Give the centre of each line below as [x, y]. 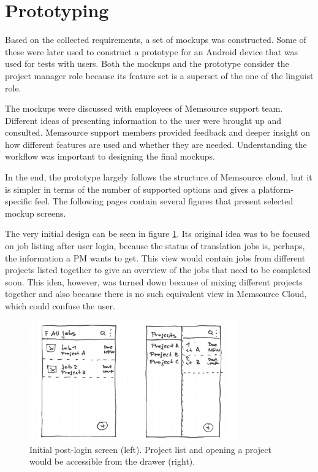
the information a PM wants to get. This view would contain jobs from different [155, 257]
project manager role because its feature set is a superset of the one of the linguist [159, 75]
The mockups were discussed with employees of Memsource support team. [144, 108]
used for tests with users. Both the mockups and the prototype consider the [147, 64]
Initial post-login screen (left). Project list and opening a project [150, 449]
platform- [276, 189]
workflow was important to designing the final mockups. [110, 156]
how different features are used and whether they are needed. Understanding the [156, 144]
